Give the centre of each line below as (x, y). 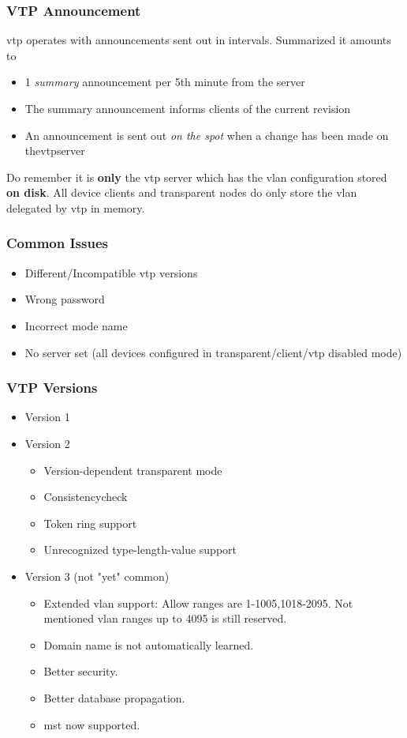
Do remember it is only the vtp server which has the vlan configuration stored (197, 177)
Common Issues (57, 243)
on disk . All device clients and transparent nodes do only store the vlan (182, 192)
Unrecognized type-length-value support (140, 550)
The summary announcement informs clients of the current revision (188, 108)
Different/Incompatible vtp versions (111, 272)
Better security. (81, 671)
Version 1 (47, 417)
